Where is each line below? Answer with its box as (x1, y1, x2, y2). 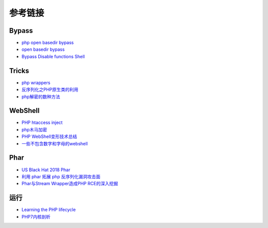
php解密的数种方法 (21, 94, 61, 100)
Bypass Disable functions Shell (21, 53, 85, 59)
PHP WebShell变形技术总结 (21, 133, 77, 139)
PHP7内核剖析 (21, 214, 51, 220)
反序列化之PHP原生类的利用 (21, 87, 79, 93)
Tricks (9, 66, 29, 75)
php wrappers (21, 80, 51, 86)
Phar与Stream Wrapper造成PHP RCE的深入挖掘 (21, 181, 119, 187)
